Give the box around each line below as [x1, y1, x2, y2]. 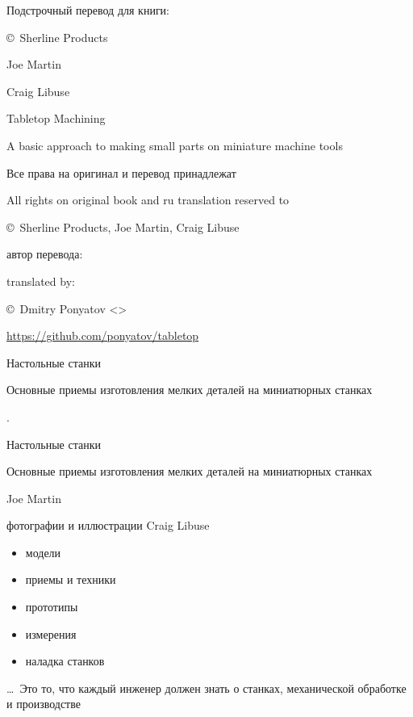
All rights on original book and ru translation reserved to [6, 191, 290, 208]
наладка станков [25, 652, 105, 669]
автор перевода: [6, 245, 83, 262]
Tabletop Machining [6, 110, 106, 127]
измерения [25, 625, 77, 642]
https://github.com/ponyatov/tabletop [6, 327, 199, 344]
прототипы [25, 598, 78, 615]
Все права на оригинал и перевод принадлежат [6, 164, 236, 181]
